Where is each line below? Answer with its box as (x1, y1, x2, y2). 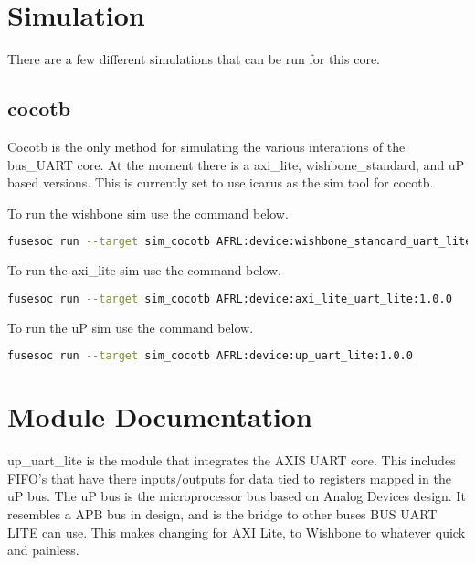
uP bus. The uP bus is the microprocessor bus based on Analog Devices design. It (7, 486, 466, 506)
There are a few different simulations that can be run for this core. (7, 49, 381, 69)
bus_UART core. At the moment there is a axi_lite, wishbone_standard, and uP (7, 155, 465, 174)
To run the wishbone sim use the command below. (7, 203, 289, 222)
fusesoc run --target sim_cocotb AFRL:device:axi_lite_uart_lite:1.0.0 (7, 292, 452, 305)
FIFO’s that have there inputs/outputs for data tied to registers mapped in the (7, 468, 451, 487)
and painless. (7, 540, 79, 560)
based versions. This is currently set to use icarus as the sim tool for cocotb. (7, 173, 434, 192)
